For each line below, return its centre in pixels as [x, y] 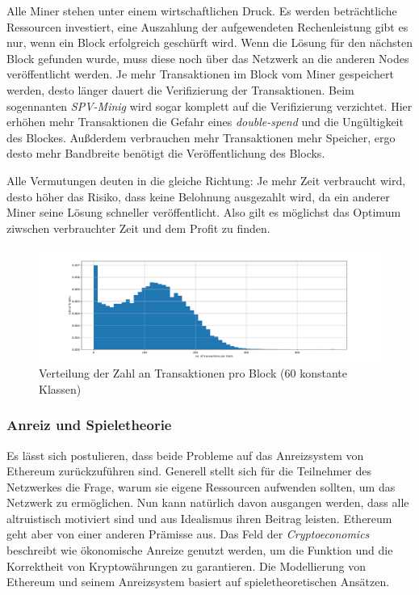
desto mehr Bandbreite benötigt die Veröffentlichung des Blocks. [166, 153]
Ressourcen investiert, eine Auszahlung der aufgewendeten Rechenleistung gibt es [207, 26]
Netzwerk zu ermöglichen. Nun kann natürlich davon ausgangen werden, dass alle [208, 502]
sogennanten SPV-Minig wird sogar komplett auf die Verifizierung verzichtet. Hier [209, 105]
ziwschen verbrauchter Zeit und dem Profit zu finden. [138, 228]
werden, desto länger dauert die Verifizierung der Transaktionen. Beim [180, 89]
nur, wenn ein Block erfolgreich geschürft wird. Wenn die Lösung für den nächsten [209, 42]
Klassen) [60, 388]
